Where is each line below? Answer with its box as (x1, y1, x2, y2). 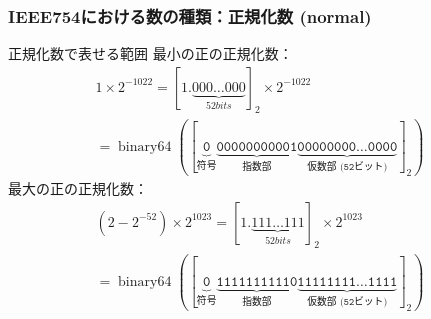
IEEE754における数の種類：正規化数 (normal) (8, 3, 372, 28)
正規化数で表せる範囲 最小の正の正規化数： (8, 43, 293, 64)
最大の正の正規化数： (8, 178, 148, 199)
